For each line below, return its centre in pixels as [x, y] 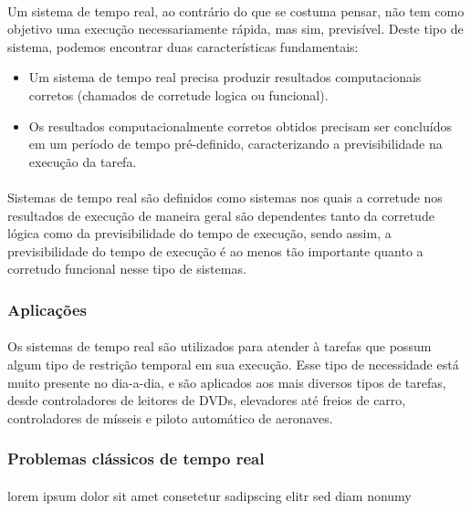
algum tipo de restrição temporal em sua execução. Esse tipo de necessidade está [233, 364]
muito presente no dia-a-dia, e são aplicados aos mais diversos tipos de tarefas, [227, 382]
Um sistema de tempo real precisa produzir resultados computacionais [225, 77]
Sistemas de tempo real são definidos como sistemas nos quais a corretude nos [225, 197]
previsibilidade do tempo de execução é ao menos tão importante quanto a [215, 250]
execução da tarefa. [83, 161]
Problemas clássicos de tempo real [136, 459]
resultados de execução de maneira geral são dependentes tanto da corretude [221, 215]
